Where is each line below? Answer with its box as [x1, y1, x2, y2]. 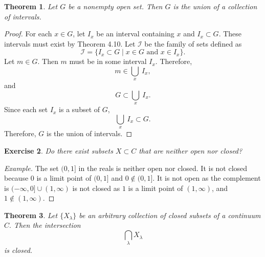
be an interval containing [96, 28, 174, 39]
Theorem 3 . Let [4, 209, 58, 220]
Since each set [4, 104, 48, 115]
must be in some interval [69, 56, 147, 67]
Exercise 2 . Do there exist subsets [4, 145, 113, 156]
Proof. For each [4, 28, 52, 39]
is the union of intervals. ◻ [47, 128, 132, 139]
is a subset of [59, 104, 100, 115]
